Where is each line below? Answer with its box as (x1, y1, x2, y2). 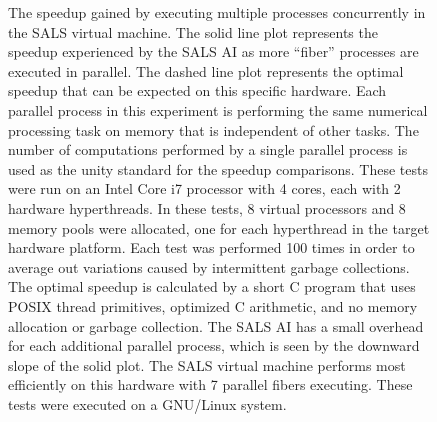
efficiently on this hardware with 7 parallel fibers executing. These (8, 374, 413, 395)
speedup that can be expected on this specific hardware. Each (8, 80, 387, 101)
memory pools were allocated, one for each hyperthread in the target (8, 217, 430, 238)
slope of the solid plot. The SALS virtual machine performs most (8, 354, 406, 375)
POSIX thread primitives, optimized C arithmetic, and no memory (8, 295, 418, 316)
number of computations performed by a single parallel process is (8, 139, 408, 160)
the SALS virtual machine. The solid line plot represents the (8, 21, 378, 42)
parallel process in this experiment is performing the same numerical (8, 99, 428, 120)
